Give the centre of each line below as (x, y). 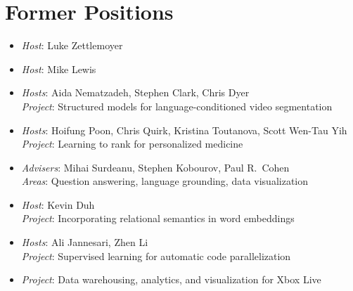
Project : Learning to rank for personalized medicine (132, 144)
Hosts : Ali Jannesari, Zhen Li (85, 242)
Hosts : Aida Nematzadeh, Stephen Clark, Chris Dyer (135, 92)
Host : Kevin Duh (58, 204)
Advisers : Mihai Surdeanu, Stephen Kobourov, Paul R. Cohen (155, 167)
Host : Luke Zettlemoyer (72, 45)
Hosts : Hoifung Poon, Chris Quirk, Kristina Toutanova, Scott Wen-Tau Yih (184, 130)
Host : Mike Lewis (59, 69)
